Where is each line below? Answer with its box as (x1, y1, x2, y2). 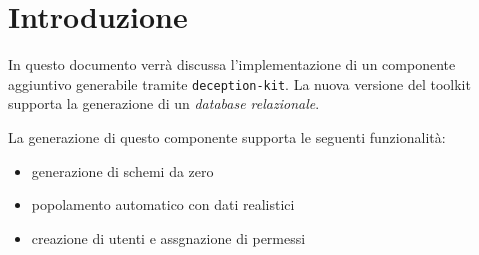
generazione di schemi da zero (31, 160, 214, 181)
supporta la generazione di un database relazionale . (8, 93, 320, 114)
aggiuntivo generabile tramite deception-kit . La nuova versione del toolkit (8, 73, 471, 94)
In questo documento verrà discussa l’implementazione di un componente (8, 54, 456, 75)
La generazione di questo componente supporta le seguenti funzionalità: (8, 126, 446, 147)
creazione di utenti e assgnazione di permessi (31, 227, 306, 248)
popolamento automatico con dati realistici (31, 194, 295, 215)
